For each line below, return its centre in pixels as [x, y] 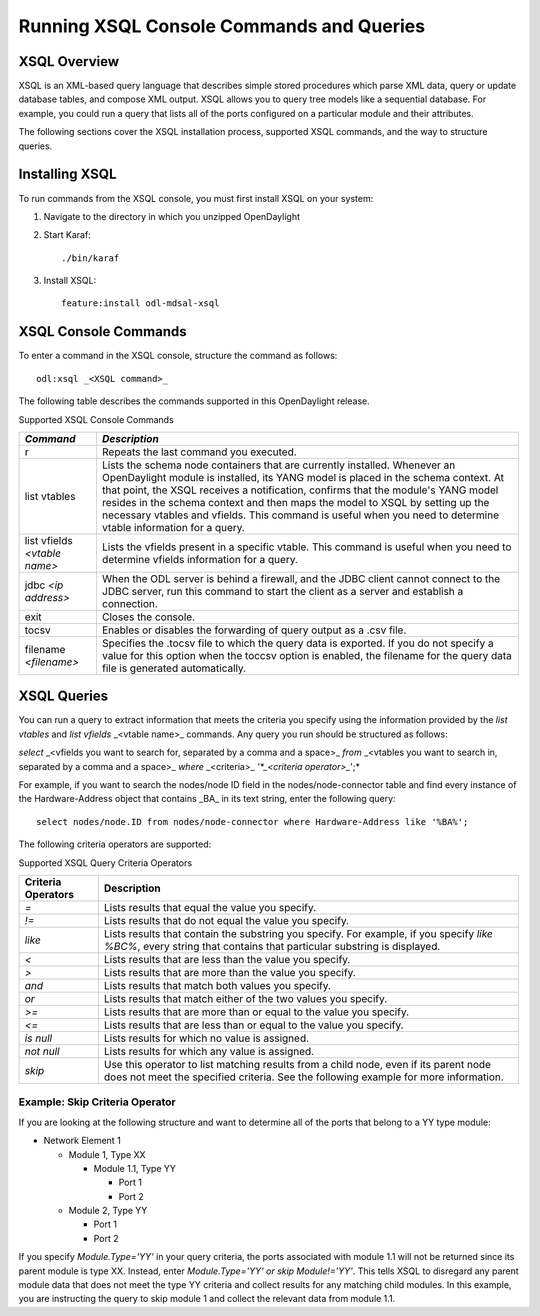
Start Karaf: [67, 235]
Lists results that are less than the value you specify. [227, 959]
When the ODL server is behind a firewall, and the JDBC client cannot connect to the [301, 578]
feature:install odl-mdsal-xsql [140, 303]
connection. [130, 603]
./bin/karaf [90, 258]
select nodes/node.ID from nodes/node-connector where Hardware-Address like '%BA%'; [252, 821]
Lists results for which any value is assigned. [209, 1051]
